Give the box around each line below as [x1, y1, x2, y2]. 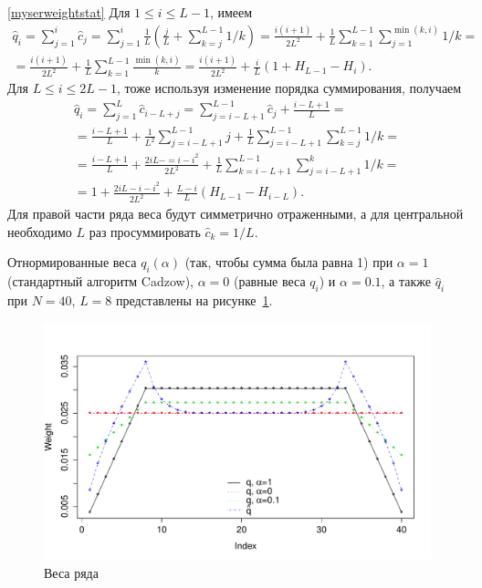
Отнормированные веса [7, 253, 137, 272]
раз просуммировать [89, 222, 201, 241]
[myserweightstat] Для [7, 3, 131, 21]
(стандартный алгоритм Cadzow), [7, 272, 194, 291]
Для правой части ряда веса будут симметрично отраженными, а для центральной [7, 204, 464, 223]
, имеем [209, 3, 253, 21]
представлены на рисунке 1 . [115, 291, 273, 310]
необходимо [7, 222, 72, 241]
